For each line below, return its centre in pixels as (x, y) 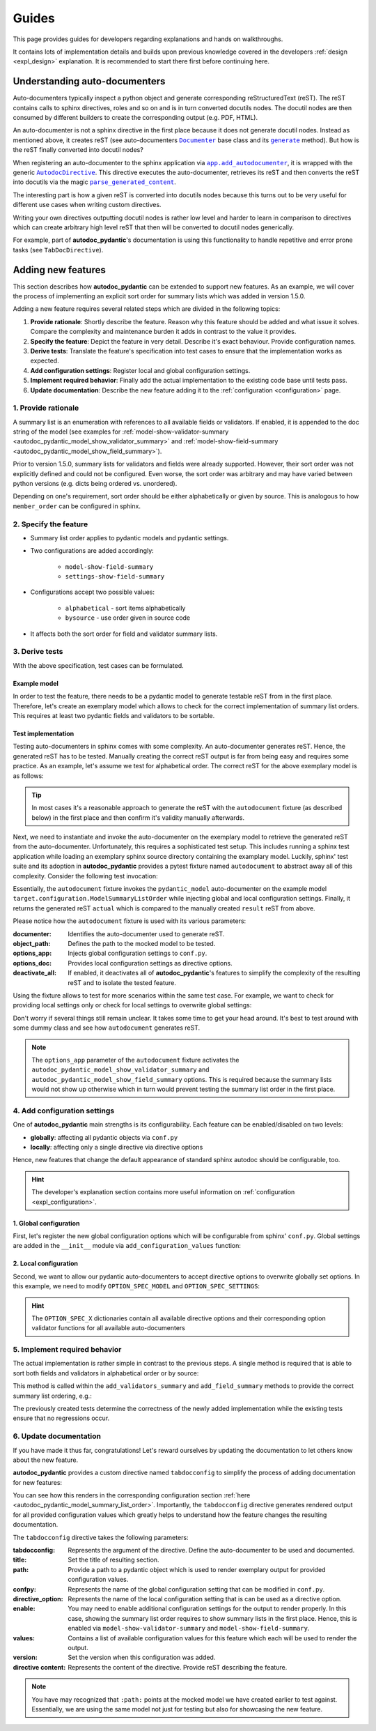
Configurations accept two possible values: (92, 592)
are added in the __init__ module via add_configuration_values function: (127, 1246)
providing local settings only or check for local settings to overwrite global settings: (132, 1005)
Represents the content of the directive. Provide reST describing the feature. (178, 1667)
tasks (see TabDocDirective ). (58, 250)
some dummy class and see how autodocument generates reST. (107, 1028)
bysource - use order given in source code (128, 618)
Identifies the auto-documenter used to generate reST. (146, 933)
